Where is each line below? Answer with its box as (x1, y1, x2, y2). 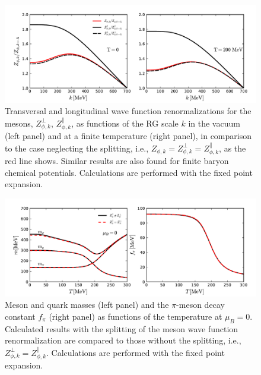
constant (5, 310, 36, 322)
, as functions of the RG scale (71, 116, 179, 129)
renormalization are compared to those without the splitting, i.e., (5, 334, 241, 346)
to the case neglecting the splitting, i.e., (5, 141, 149, 154)
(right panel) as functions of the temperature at (49, 310, 222, 322)
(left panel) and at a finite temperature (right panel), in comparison (5, 130, 252, 142)
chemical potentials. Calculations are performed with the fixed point (5, 166, 253, 178)
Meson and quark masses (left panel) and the (5, 298, 169, 311)
